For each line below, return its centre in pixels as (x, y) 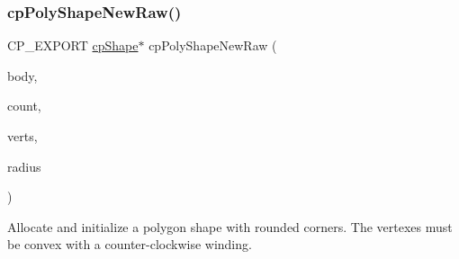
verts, (22, 136)
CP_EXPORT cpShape (73, 45)
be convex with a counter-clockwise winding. (130, 244)
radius (24, 166)
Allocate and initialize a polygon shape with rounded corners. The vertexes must (230, 226)
